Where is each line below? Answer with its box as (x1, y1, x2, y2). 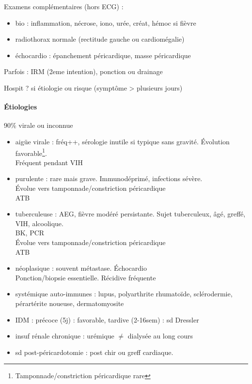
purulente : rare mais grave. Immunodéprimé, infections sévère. (15, 173, 203, 184)
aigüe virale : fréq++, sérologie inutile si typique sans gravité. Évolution (15, 136, 230, 146)
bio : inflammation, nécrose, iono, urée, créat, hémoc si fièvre (15, 17, 196, 28)
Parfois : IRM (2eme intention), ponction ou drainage (4, 66, 163, 77)
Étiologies (4, 102, 37, 112)
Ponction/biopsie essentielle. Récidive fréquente (15, 272, 156, 282)
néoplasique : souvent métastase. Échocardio (15, 263, 147, 273)
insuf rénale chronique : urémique (15, 331, 114, 341)
